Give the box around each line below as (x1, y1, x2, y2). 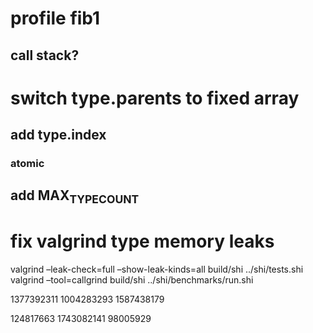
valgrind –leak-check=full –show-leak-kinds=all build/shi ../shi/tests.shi (10, 263, 304, 275)
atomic (10, 157, 45, 171)
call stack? (10, 47, 80, 64)
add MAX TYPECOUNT (10, 187, 140, 207)
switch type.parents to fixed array (10, 87, 300, 109)
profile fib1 (10, 7, 101, 30)
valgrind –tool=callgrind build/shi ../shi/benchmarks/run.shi (10, 273, 254, 286)
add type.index (10, 127, 107, 144)
